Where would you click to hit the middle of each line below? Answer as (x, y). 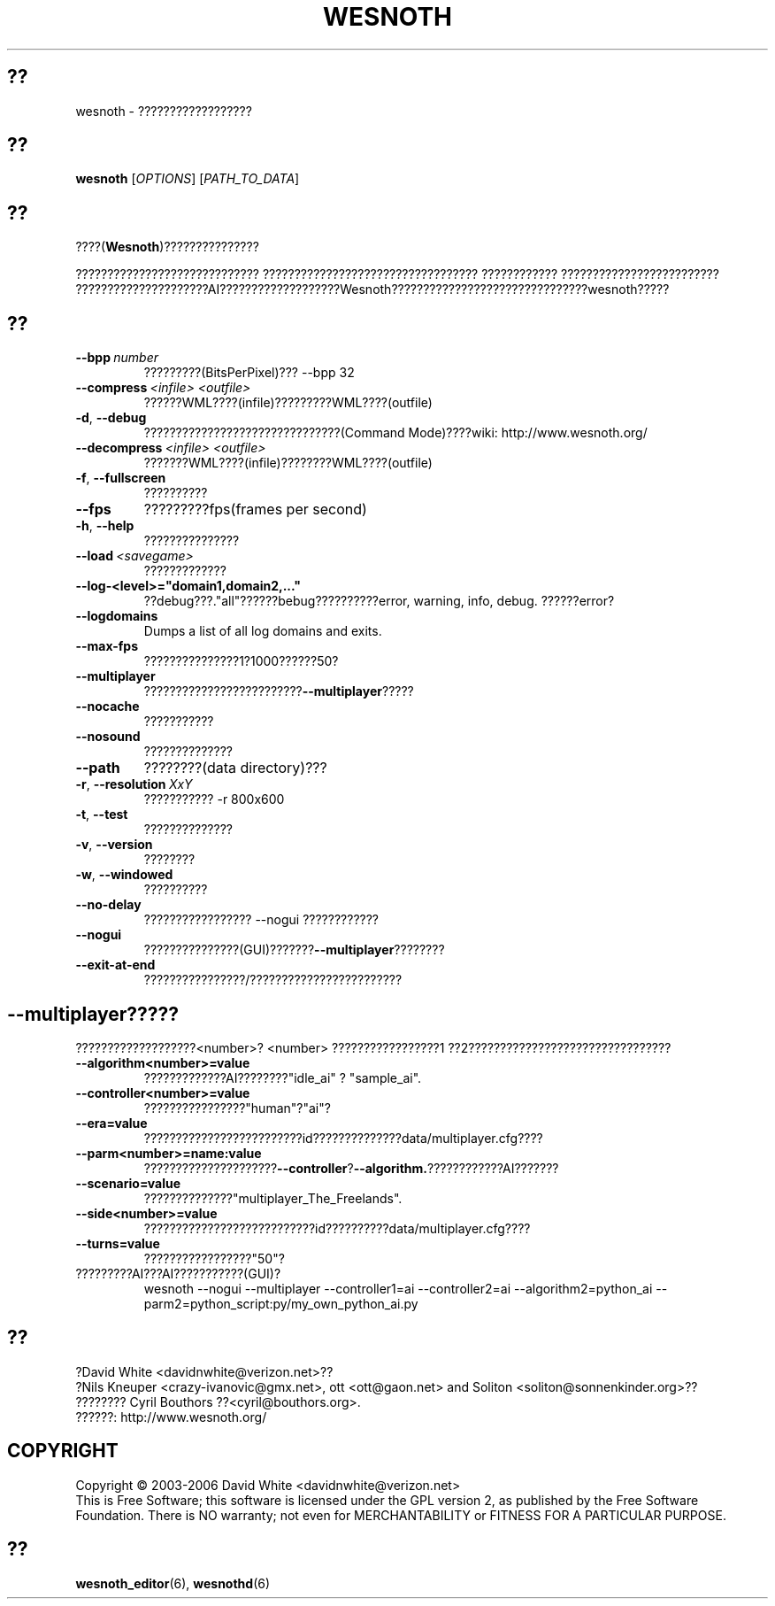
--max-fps (107, 646)
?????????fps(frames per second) (255, 510)
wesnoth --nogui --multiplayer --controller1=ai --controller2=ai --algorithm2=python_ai (398, 1288)
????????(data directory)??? (235, 768)
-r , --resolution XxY (134, 784)
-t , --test (102, 815)
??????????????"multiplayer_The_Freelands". (273, 1198)
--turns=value (118, 1243)
